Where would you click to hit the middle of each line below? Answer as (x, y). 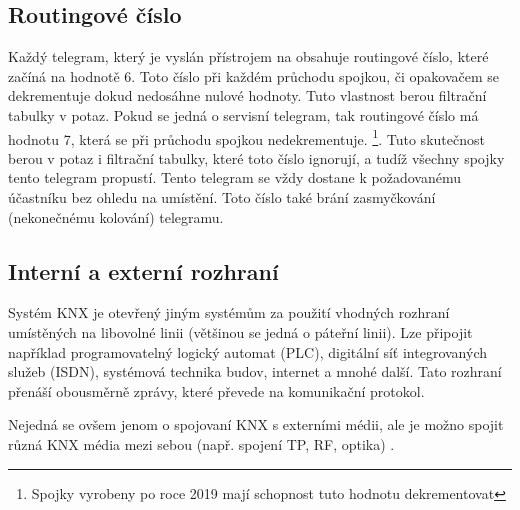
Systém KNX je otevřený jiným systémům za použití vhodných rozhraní (229, 312)
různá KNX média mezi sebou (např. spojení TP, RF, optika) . (201, 443)
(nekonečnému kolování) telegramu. (116, 216)
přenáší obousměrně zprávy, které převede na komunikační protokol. (216, 390)
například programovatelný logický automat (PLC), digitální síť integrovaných (248, 351)
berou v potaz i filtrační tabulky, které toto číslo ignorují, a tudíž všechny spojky (256, 157)
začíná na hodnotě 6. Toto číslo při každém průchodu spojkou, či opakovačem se (254, 75)
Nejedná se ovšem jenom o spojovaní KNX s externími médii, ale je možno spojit (256, 424)
